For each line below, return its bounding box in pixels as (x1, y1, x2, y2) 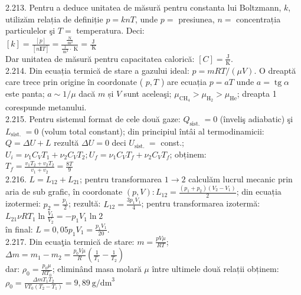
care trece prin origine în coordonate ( (5, 76, 143, 88)
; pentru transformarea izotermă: (141, 197, 260, 209)
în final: (5, 222, 33, 235)
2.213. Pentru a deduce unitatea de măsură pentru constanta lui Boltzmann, (5, 1, 282, 13)
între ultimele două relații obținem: (152, 263, 279, 275)
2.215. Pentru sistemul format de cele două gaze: (5, 112, 181, 124)
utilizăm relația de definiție (5, 12, 103, 25)
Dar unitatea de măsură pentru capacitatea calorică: (5, 52, 195, 64)
